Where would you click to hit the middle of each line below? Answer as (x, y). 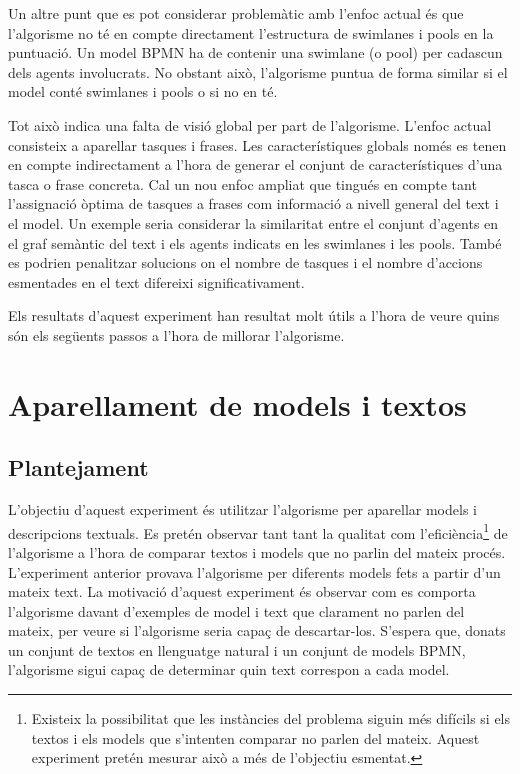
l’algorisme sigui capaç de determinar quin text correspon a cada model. (229, 669)
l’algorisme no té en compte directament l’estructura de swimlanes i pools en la (251, 32)
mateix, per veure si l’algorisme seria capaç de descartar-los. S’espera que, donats (257, 630)
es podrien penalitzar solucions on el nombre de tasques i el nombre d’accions (245, 262)
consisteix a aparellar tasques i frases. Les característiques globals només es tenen (257, 144)
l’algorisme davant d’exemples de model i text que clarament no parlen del (236, 610)
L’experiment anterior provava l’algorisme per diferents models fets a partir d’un (254, 571)
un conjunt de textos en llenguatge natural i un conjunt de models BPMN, (237, 649)
